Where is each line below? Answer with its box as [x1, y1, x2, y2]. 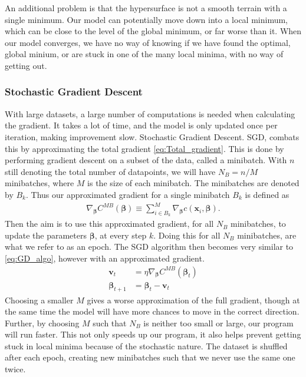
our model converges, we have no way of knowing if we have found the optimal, [5, 36, 291, 48]
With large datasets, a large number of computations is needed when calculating [5, 107, 295, 120]
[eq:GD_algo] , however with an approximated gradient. [5, 252, 205, 264]
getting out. [5, 59, 47, 71]
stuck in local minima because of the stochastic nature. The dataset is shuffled [5, 339, 288, 352]
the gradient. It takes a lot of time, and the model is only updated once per [5, 119, 278, 131]
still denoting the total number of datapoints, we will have [5, 165, 216, 177]
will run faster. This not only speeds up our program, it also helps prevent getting [5, 328, 301, 340]
